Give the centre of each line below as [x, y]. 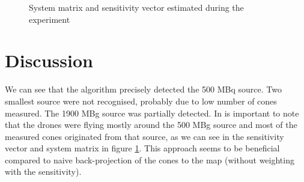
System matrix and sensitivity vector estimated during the [136, 7]
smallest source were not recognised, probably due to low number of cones [141, 101]
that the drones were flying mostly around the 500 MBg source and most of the [151, 125]
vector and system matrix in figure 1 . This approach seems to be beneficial [142, 148]
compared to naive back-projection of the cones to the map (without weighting [150, 159]
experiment [50, 19]
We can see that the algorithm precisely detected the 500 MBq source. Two [143, 89]
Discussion [49, 60]
